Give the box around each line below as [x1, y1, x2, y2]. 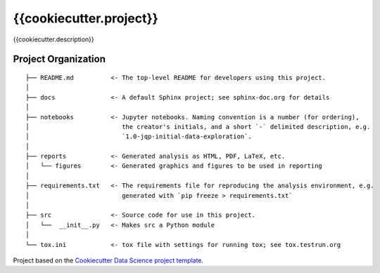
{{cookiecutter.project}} [13, 11, 158, 26]
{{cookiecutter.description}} [13, 35, 94, 44]
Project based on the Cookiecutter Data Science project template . [13, 256, 204, 265]
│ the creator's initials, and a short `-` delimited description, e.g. [25, 123, 371, 131]
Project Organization [13, 53, 106, 65]
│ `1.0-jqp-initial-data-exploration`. [25, 133, 253, 140]
